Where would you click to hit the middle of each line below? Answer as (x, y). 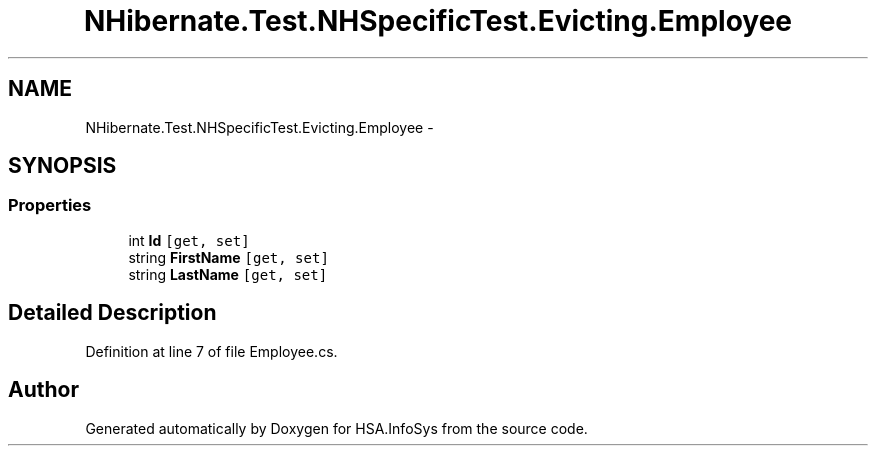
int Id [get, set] (189, 240)
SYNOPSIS (62, 166)
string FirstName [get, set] (228, 257)
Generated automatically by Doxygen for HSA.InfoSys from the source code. (336, 428)
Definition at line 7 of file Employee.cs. (211, 351)
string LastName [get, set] (228, 274)
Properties (50, 205)
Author (43, 390)
